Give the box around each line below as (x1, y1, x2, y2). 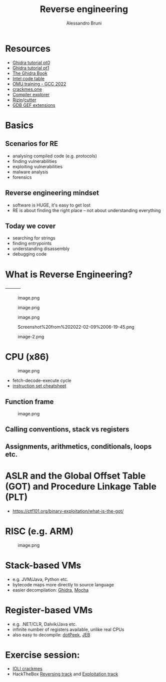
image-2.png (17, 334, 44, 340)
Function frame (5, 397, 54, 406)
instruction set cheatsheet (12, 383, 66, 389)
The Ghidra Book (12, 70, 47, 76)
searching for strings (12, 235, 56, 241)
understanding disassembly (12, 246, 70, 252)
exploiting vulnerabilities (12, 163, 63, 169)
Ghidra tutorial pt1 (12, 65, 49, 71)
